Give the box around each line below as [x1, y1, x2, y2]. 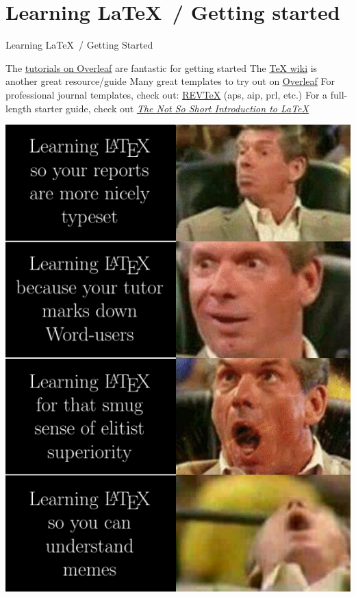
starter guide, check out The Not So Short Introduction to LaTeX [34, 101, 309, 115]
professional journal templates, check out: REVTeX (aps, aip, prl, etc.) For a [5, 87, 328, 101]
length [5, 101, 32, 115]
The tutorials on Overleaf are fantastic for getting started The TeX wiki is [5, 60, 318, 75]
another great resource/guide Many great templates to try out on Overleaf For [5, 74, 335, 88]
